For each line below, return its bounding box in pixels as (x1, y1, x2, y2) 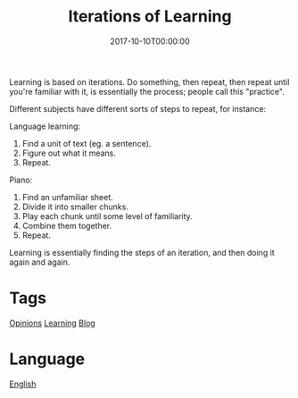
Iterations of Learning (68, 6, 232, 27)
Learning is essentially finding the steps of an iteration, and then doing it (9, 247, 275, 258)
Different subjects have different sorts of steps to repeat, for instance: (9, 103, 266, 114)
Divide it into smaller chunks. (21, 201, 129, 212)
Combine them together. (21, 220, 112, 231)
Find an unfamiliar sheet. (21, 191, 113, 202)
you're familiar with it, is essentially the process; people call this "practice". (9, 86, 286, 97)
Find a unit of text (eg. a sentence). (21, 138, 152, 148)
